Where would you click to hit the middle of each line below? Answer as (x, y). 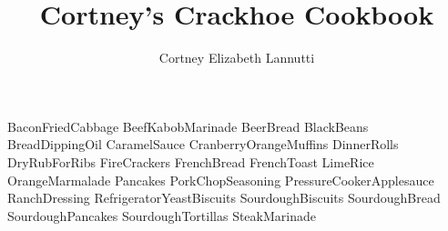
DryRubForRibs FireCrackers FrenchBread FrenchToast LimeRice (191, 161)
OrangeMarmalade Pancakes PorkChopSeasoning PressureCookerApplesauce (221, 180)
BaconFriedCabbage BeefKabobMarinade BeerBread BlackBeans (188, 126)
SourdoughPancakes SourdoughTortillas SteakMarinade (162, 215)
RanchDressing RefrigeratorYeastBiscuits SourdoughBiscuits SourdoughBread (224, 198)
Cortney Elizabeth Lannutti (237, 58)
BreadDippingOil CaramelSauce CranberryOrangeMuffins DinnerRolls (203, 144)
